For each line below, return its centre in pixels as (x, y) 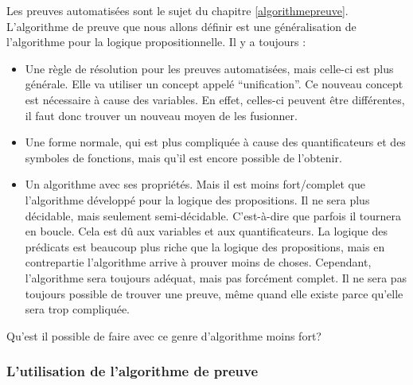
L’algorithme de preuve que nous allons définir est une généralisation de (181, 26)
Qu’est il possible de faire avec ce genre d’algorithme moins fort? (164, 335)
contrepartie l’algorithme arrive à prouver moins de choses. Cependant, (198, 262)
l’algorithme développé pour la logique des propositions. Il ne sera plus (197, 199)
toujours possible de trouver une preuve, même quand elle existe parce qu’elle (214, 293)
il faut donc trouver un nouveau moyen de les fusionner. (161, 115)
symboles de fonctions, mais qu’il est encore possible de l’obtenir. (183, 157)
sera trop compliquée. (78, 309)
